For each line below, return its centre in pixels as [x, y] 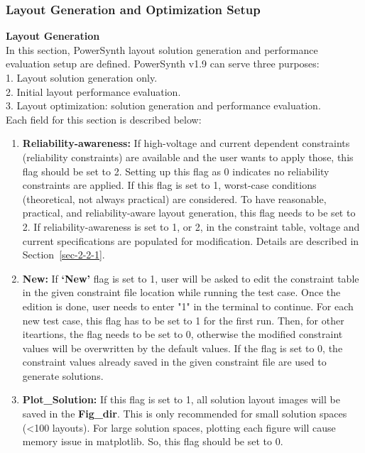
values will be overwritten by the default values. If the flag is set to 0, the [182, 348]
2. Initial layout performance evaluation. [93, 91]
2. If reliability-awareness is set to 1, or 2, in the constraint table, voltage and [191, 226]
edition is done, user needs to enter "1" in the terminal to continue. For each [188, 306]
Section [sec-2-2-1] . [64, 255]
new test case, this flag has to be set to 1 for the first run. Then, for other [183, 320]
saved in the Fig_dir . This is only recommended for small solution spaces [185, 414]
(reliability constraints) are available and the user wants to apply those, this [188, 157]
